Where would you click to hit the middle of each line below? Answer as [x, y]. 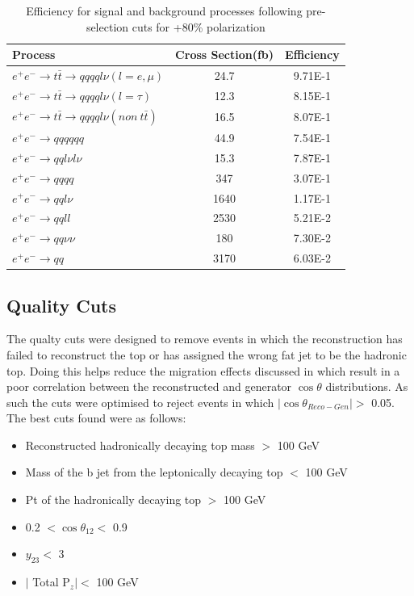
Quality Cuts [61, 305]
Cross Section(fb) [225, 55]
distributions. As [367, 386]
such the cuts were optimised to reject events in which [140, 402]
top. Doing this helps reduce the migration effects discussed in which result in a [203, 370]
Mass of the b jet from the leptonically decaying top [154, 472]
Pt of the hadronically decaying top [113, 499]
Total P [51, 582]
